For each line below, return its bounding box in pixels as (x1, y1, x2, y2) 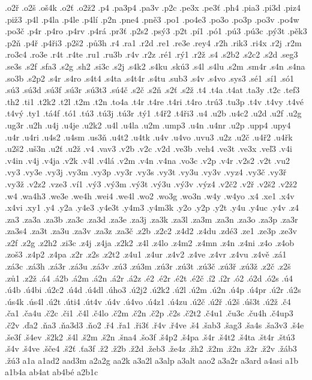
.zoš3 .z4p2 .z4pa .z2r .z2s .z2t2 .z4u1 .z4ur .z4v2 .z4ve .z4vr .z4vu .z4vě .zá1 (5, 248, 287, 261)
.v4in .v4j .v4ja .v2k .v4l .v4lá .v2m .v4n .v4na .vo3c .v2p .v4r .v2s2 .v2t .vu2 (5, 154, 290, 166)
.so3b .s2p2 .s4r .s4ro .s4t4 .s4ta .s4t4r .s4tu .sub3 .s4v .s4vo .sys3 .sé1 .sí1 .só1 (5, 71, 294, 84)
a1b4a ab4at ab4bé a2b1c (5, 366, 98, 378)
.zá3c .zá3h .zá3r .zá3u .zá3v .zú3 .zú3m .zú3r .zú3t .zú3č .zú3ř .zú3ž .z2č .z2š (5, 260, 291, 273)
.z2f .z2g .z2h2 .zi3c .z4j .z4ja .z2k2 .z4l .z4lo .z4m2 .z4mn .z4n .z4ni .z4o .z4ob (5, 236, 295, 249)
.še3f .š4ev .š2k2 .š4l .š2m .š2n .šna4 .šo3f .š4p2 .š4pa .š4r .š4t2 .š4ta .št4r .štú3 (5, 330, 295, 343)
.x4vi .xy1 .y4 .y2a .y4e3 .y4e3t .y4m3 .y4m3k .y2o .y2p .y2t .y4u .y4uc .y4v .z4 (5, 201, 299, 214)
